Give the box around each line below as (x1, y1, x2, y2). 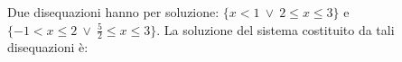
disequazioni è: (7, 38, 89, 57)
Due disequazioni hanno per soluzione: (7, 3, 220, 21)
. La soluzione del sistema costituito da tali (156, 20, 395, 39)
